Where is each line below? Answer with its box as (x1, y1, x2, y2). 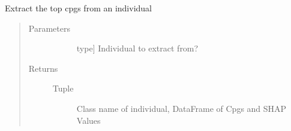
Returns (28, 62, 58, 74)
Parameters (28, 22, 70, 34)
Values (76, 114, 101, 126)
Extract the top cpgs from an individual (5, 2, 152, 14)
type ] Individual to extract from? (76, 42, 199, 54)
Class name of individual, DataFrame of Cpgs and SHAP (76, 102, 287, 114)
